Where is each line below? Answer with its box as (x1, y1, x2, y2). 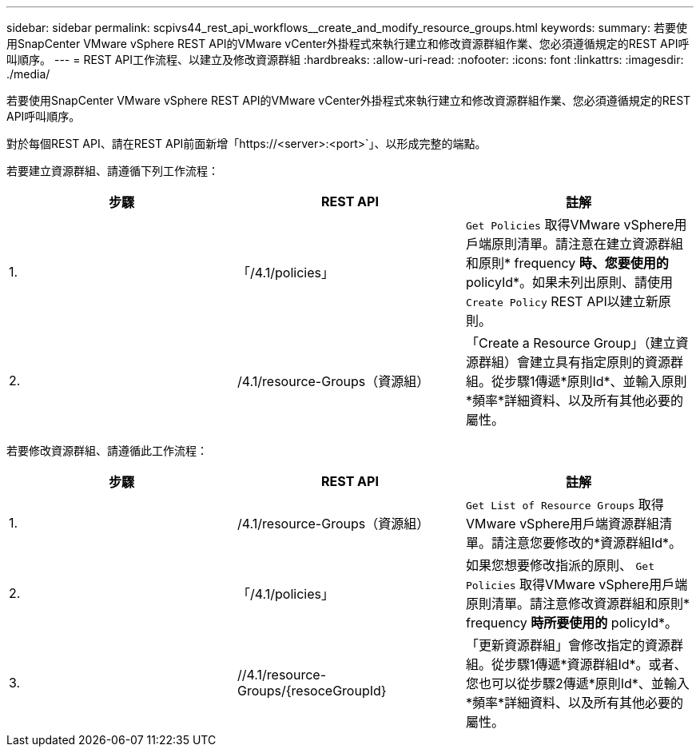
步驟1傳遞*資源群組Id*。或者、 (503, 656, 687, 672)
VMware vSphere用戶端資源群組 (465, 516, 660, 532)
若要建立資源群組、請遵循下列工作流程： (6, 164, 219, 177)
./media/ (6, 67, 50, 81)
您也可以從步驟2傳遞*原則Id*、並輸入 (465, 675, 690, 691)
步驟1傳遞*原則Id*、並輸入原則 (503, 373, 687, 389)
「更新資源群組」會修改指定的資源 (465, 637, 670, 653)
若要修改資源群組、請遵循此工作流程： (6, 444, 208, 457)
